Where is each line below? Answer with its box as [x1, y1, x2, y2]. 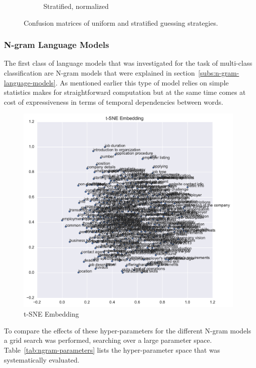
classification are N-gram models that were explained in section [4, 68, 195, 78]
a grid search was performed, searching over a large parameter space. [4, 335, 212, 345]
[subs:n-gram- [198, 68, 239, 78]
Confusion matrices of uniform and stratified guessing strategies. [24, 17, 218, 28]
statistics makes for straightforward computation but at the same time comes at [4, 87, 246, 97]
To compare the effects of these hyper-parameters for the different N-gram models [4, 325, 252, 335]
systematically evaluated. [4, 354, 79, 365]
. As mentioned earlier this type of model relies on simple [55, 77, 229, 87]
